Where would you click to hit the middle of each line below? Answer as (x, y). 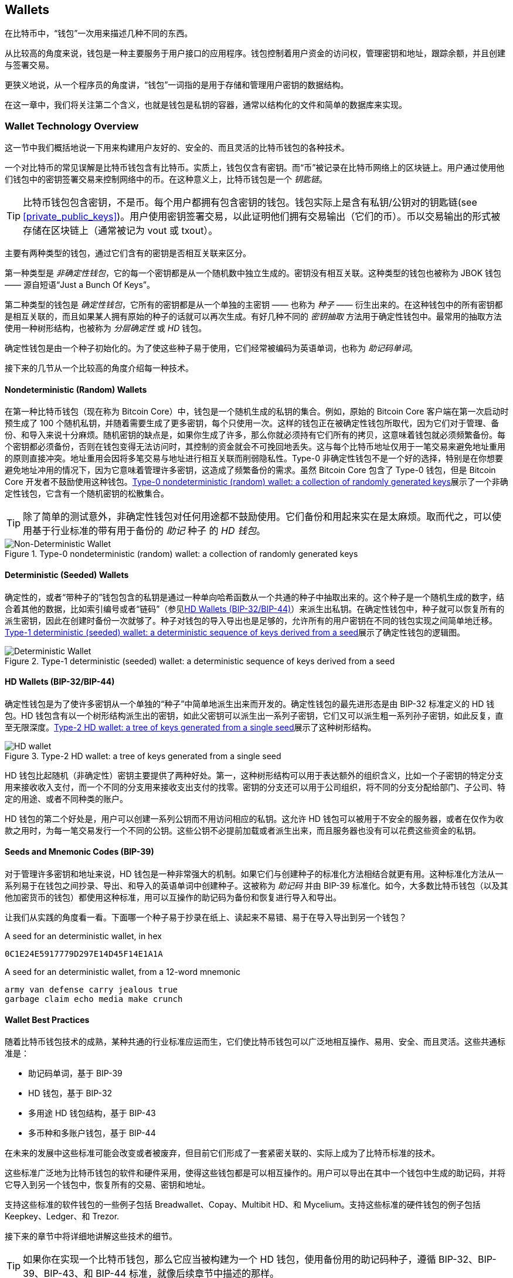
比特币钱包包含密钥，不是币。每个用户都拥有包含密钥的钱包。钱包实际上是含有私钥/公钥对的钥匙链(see (250, 203)
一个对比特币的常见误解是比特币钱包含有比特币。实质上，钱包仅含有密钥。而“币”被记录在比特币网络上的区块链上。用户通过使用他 (255, 168)
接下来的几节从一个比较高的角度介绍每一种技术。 (99, 368)
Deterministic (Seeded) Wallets (67, 575)
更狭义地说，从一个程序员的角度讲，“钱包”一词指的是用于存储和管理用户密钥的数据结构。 (177, 85)
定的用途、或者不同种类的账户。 (66, 798)
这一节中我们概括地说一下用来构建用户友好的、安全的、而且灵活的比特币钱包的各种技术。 (177, 148)
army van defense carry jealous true (91, 990)
